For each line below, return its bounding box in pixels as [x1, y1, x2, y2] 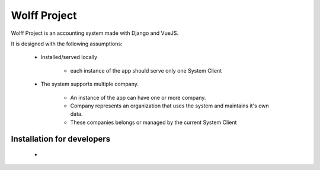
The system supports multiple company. [40, 80, 139, 88]
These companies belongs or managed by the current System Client [70, 119, 237, 126]
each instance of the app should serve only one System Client [70, 67, 222, 74]
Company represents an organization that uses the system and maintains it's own [70, 102, 269, 109]
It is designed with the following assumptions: [11, 40, 123, 47]
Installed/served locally [40, 54, 98, 61]
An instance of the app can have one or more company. [70, 94, 206, 101]
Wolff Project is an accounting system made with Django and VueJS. [11, 30, 179, 37]
